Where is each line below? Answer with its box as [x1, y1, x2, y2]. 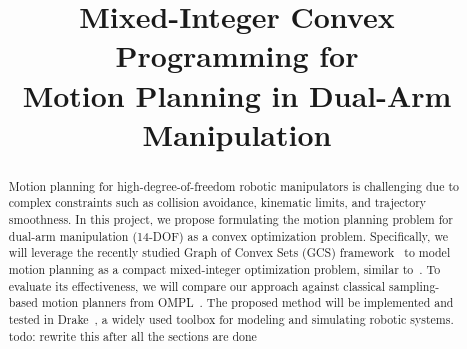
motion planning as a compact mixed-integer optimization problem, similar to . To [8, 261, 441, 278]
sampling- [389, 277, 440, 294]
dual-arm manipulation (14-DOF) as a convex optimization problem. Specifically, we [8, 227, 448, 244]
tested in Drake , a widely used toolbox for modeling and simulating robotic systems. [8, 310, 454, 327]
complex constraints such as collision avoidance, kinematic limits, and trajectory [8, 194, 427, 211]
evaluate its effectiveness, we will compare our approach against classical [8, 277, 386, 294]
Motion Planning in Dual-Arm [22, 74, 452, 115]
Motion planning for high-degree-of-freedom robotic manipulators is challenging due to [8, 177, 460, 194]
